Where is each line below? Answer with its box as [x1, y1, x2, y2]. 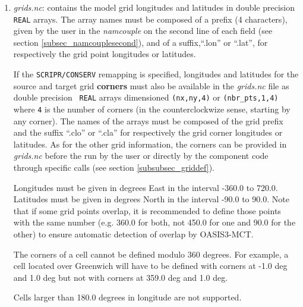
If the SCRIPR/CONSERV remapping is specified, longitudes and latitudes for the [13, 68, 299, 80]
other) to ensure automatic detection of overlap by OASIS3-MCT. [13, 227, 254, 240]
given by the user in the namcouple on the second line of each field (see [13, 24, 273, 37]
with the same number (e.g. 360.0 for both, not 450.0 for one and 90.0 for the [13, 216, 296, 228]
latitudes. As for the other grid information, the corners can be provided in [13, 137, 287, 150]
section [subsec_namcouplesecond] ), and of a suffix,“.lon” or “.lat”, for [13, 36, 268, 48]
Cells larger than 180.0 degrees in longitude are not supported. [13, 291, 242, 303]
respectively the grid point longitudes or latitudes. [13, 48, 196, 60]
